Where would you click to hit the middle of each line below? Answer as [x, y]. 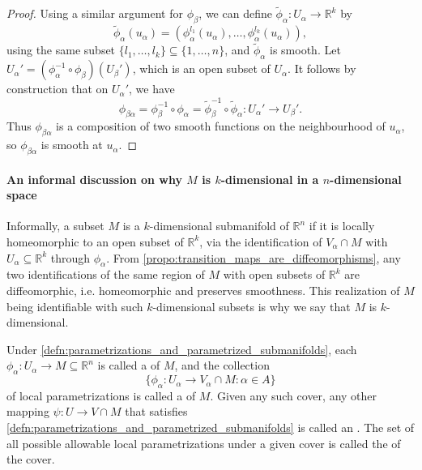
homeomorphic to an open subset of [95, 241]
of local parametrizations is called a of [101, 395]
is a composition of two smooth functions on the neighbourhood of [221, 126]
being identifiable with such [75, 306]
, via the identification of [261, 241]
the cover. [31, 459]
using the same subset [61, 50]
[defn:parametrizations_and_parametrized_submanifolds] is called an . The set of [211, 427]
